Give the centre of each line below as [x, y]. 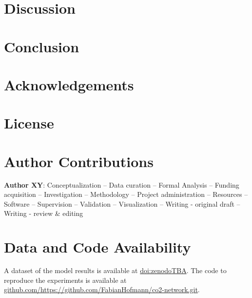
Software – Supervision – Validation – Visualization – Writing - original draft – [122, 203]
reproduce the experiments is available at [65, 280]
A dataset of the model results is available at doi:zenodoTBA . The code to [115, 270]
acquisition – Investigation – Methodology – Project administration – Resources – [126, 194]
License [29, 123]
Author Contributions [79, 161]
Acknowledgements [69, 84]
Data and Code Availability [97, 247]
